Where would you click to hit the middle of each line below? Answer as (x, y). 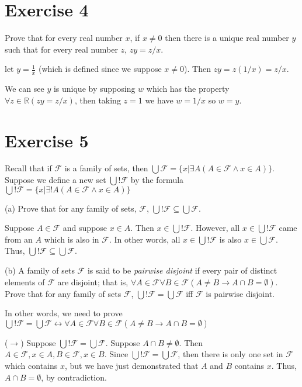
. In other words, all (145, 239)
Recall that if (28, 168)
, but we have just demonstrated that (131, 365)
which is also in (72, 239)
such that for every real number (61, 49)
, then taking (98, 100)
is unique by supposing (94, 89)
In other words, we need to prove (64, 313)
